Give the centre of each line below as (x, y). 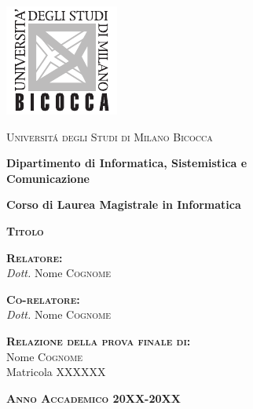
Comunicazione (48, 178)
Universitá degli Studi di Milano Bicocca (110, 136)
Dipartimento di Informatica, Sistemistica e (127, 163)
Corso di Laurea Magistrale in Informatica (124, 204)
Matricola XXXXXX (56, 372)
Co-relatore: (43, 299)
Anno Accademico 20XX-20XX (93, 398)
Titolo (25, 230)
